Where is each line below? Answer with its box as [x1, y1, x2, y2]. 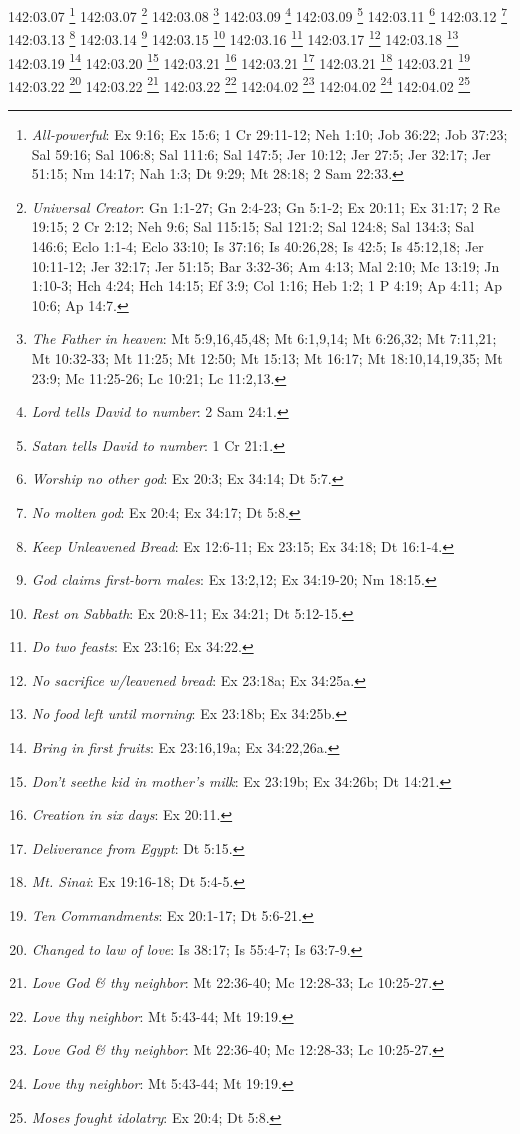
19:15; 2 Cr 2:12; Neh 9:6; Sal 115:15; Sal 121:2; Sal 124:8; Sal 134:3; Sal [31, 216, 475, 237]
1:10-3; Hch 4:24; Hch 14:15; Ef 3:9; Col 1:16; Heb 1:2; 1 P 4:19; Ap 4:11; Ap [31, 275, 502, 296]
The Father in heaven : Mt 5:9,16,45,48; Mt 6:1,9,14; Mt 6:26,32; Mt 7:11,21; [31, 328, 497, 349]
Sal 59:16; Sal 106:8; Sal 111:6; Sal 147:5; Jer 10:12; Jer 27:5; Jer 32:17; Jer [31, 143, 491, 164]
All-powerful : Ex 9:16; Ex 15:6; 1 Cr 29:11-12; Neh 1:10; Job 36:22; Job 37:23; [31, 124, 508, 144]
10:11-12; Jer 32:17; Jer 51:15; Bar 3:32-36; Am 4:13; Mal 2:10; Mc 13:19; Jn [31, 255, 500, 276]
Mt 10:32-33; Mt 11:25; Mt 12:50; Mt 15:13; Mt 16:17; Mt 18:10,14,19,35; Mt [31, 347, 503, 368]
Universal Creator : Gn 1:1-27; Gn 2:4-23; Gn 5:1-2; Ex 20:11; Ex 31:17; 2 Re [31, 196, 500, 217]
